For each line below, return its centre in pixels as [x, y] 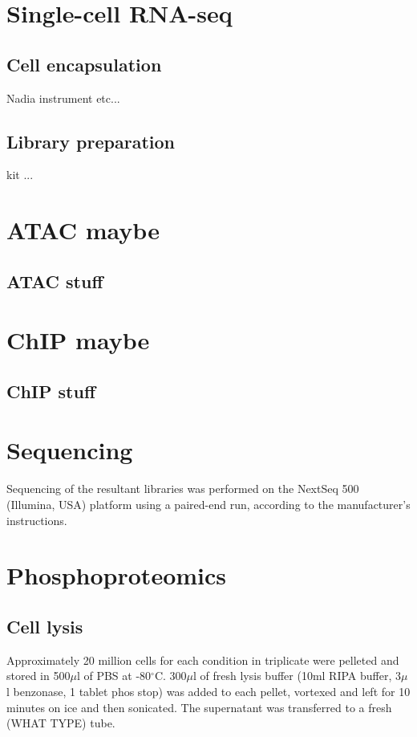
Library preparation [91, 141]
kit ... [20, 175]
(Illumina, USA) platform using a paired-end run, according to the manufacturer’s [208, 504]
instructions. [37, 520]
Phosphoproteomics [117, 575]
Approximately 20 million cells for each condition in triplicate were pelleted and [203, 660]
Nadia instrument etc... [63, 98]
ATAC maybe [83, 230]
